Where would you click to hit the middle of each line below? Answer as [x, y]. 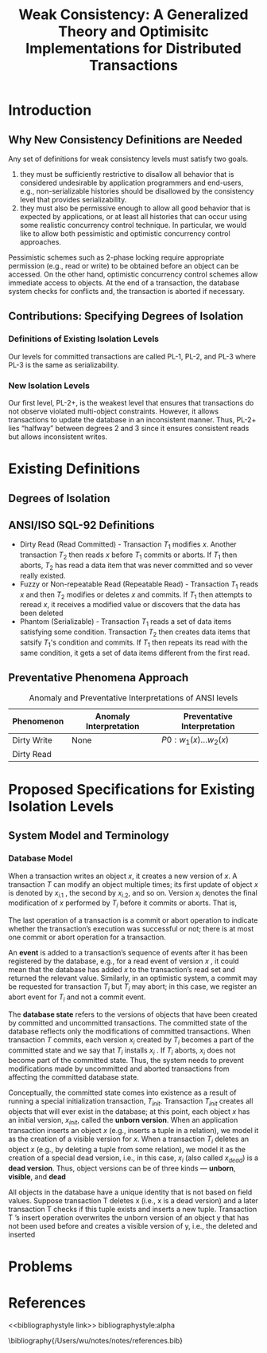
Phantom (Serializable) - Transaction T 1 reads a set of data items [126, 623]
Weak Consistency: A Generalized [133, 15]
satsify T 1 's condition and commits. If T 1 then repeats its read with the [133, 643]
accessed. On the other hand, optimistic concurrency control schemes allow [133, 274]
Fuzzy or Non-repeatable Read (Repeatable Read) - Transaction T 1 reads [139, 585]
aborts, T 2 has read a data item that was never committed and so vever [136, 566]
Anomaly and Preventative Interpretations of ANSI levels [133, 697]
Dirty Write [33, 740]
